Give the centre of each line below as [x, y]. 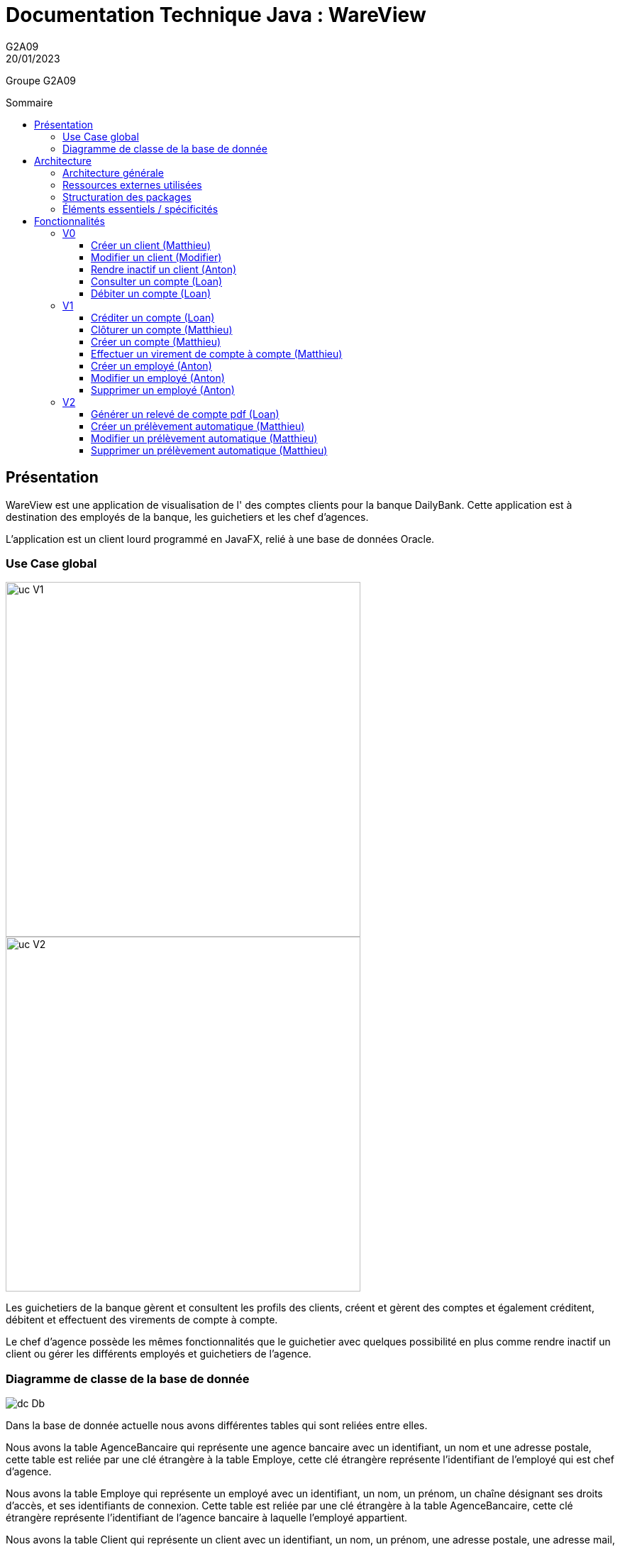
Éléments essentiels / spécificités [140, 209]
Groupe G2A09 [41, 80]
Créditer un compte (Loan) [153, 317]
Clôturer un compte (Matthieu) [162, 329]
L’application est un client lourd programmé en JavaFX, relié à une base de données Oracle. [220, 539]
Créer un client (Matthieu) [151, 245]
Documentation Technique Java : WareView [216, 15]
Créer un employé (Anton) [151, 365]
